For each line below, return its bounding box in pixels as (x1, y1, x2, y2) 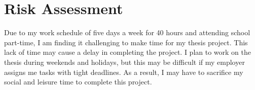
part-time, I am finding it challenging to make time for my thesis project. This (4, 37, 248, 47)
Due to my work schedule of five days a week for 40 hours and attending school (4, 27, 250, 38)
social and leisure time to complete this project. (4, 76, 152, 87)
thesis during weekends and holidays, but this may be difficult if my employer (4, 56, 245, 67)
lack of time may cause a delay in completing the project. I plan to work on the (4, 47, 251, 57)
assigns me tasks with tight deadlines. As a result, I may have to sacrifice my (4, 66, 243, 77)
